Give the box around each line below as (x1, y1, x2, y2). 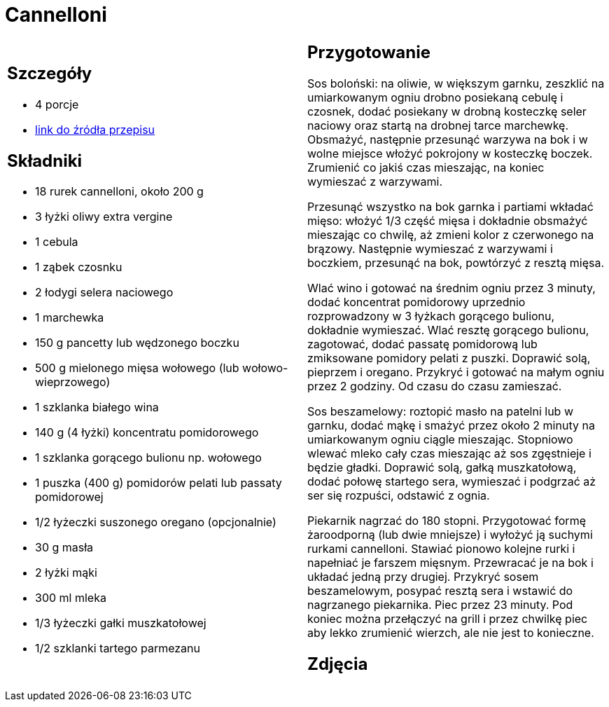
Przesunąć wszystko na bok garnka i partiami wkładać (307, 199, 594, 214)
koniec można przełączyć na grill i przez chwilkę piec (307, 611, 588, 626)
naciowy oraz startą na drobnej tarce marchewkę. (307, 118, 569, 132)
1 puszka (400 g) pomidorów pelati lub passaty (35, 476, 282, 490)
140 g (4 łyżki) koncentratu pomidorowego (35, 425, 259, 440)
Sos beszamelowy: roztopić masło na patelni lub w (307, 404, 573, 418)
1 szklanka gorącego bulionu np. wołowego (35, 451, 262, 465)
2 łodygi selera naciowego (35, 285, 174, 300)
